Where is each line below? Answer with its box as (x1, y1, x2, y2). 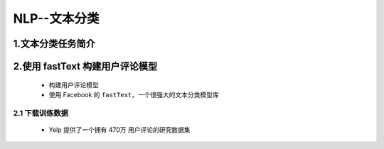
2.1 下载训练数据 (13, 108, 69, 118)
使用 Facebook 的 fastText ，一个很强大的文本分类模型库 (48, 90, 220, 99)
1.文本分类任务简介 (13, 38, 96, 50)
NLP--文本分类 (13, 11, 100, 26)
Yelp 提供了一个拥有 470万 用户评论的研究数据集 (48, 125, 191, 134)
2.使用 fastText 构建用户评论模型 (13, 60, 158, 72)
